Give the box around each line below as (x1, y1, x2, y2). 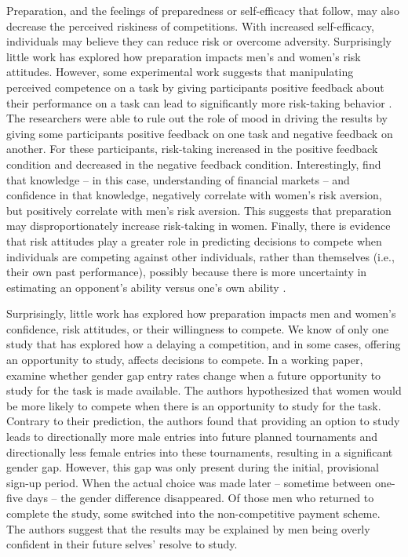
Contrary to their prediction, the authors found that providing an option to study (6, 413, 400, 429)
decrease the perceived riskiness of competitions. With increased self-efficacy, (6, 17, 374, 34)
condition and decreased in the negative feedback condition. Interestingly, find (6, 155, 381, 172)
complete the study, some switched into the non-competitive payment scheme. (6, 505, 381, 521)
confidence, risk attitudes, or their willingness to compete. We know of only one (6, 320, 389, 337)
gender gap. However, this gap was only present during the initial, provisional (6, 459, 379, 475)
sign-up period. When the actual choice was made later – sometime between (6, 474, 372, 490)
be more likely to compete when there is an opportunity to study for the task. (6, 397, 381, 413)
